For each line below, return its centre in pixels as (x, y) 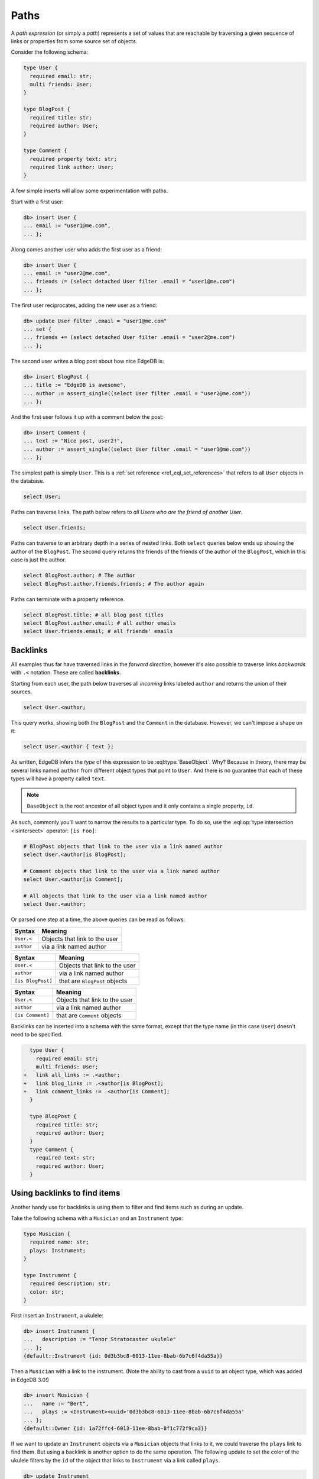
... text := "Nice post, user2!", (73, 441)
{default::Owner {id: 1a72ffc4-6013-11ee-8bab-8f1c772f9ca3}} (115, 1428)
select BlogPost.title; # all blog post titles (93, 615)
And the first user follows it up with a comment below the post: (87, 416)
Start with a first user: (37, 202)
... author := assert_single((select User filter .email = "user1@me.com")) (137, 449)
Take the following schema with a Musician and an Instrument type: (97, 1218)
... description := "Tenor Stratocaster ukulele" (100, 1339)
